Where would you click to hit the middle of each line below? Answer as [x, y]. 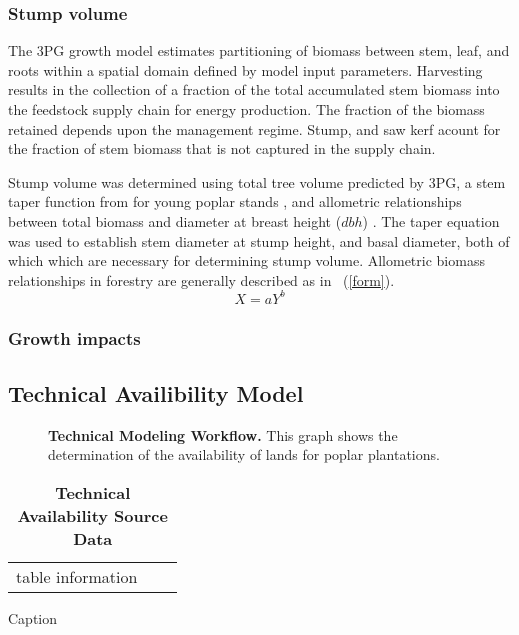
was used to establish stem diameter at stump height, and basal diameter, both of [259, 240]
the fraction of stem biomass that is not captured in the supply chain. [222, 148]
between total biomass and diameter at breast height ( [175, 220]
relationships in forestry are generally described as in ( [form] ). [201, 279]
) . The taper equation [431, 220]
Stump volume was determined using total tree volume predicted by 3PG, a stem [257, 181]
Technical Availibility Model [156, 393]
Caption [33, 618]
